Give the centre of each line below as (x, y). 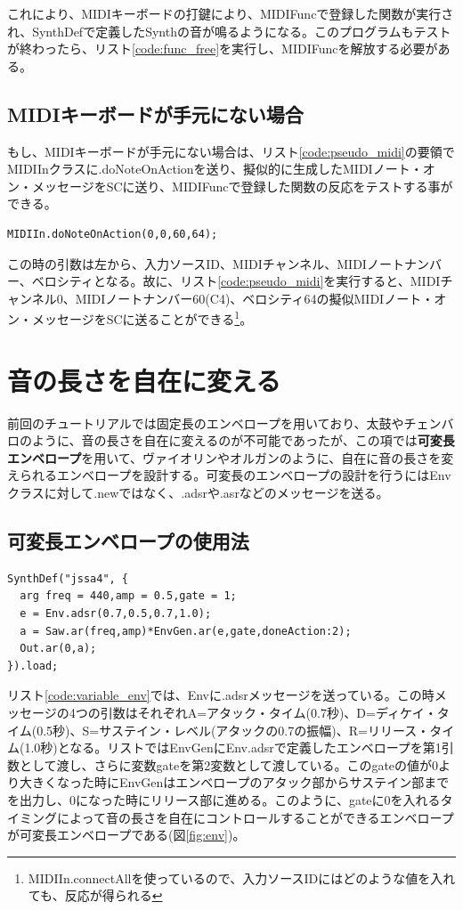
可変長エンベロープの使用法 (128, 541)
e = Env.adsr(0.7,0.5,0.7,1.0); (116, 614)
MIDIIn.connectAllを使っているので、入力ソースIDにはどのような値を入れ (242, 877)
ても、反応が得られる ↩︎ (95, 895)
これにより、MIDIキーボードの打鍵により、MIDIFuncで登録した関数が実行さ (231, 13)
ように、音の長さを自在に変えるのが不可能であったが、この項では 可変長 (243, 440)
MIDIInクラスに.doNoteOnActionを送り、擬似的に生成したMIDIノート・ (215, 169)
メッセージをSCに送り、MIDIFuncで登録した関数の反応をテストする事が (242, 186)
